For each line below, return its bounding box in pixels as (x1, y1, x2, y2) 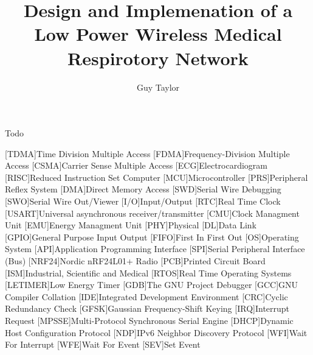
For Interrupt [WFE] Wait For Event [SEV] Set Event (5, 338, 201, 351)
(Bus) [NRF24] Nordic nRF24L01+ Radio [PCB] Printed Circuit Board (5, 255, 266, 267)
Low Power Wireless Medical (34, 21, 282, 46)
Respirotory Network (67, 45, 249, 70)
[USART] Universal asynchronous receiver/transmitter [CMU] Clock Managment (5, 206, 300, 219)
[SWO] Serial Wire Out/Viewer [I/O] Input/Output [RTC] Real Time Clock (5, 195, 281, 208)
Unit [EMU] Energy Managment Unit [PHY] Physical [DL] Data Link (5, 219, 257, 231)
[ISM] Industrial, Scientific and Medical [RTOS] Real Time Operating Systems (5, 266, 292, 279)
